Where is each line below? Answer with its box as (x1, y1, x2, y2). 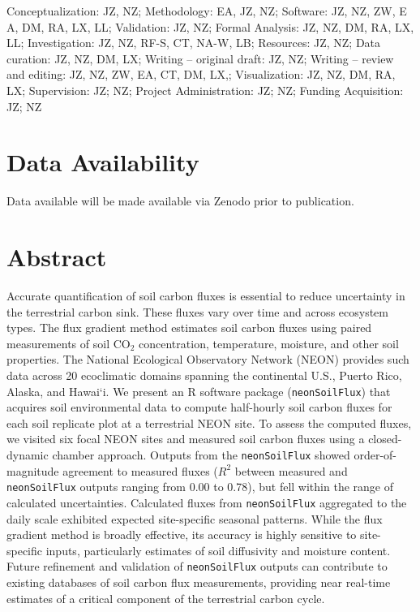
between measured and (234, 462, 348, 479)
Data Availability (6, 145, 199, 179)
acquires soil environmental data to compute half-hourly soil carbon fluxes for (6, 399, 392, 416)
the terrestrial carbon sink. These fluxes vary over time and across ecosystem (6, 303, 388, 320)
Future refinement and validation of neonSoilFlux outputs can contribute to (6, 558, 388, 575)
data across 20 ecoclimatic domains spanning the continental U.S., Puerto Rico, (6, 366, 402, 383)
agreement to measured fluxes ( (62, 462, 218, 479)
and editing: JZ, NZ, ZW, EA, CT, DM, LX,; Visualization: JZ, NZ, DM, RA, (6, 66, 396, 83)
